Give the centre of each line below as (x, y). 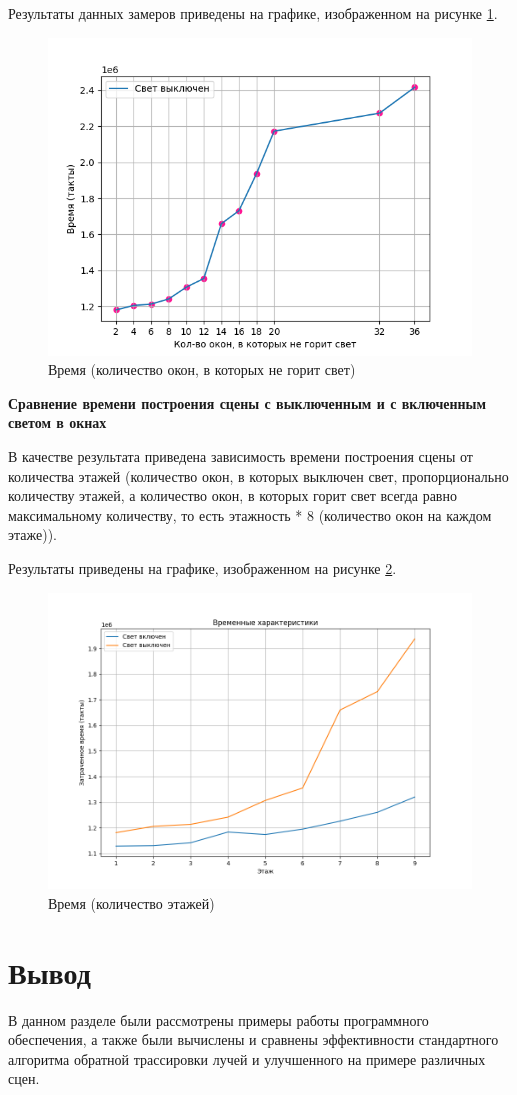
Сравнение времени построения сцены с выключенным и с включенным (247, 402)
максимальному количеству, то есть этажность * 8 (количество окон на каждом (250, 514)
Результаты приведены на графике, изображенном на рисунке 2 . (202, 567)
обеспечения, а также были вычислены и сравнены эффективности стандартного (253, 1039)
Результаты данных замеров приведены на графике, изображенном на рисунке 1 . (253, 13)
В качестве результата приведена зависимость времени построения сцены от (240, 455)
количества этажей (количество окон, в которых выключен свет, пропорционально (258, 475)
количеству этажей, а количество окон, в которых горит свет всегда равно (232, 495)
